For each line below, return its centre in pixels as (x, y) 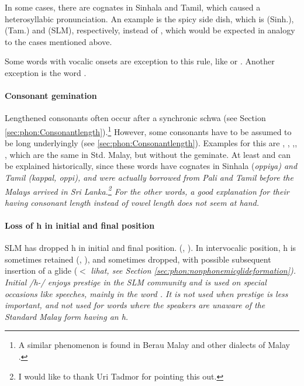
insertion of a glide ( (41, 270)
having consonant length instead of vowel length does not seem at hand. (132, 202)
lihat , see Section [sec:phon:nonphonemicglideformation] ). (194, 270)
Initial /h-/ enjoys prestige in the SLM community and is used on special (136, 282)
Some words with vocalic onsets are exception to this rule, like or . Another (140, 61)
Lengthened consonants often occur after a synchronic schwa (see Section (135, 118)
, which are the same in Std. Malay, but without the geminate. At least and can (148, 154)
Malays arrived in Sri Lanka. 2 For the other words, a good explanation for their (147, 190)
